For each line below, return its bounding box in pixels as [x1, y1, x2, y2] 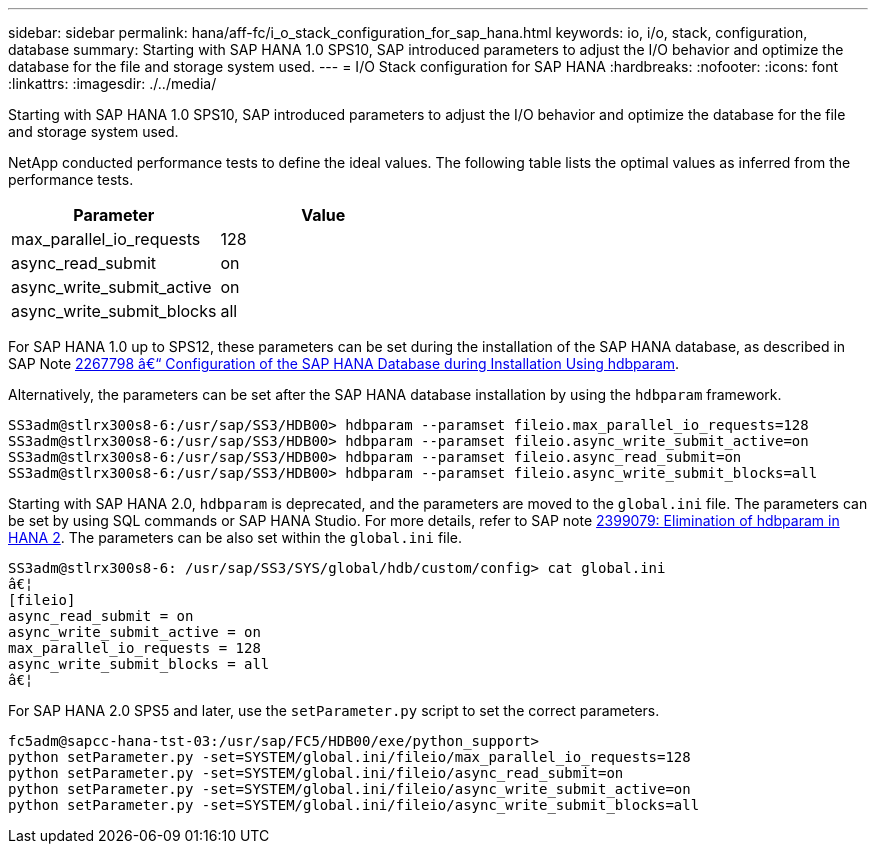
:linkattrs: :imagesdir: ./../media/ [8, 75, 217, 92]
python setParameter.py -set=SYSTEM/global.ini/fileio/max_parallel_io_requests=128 [8, 749, 691, 765]
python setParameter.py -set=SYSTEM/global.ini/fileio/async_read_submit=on [8, 765, 624, 781]
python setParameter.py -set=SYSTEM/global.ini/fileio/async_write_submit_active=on [8, 781, 691, 797]
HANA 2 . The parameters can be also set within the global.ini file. [8, 529, 463, 546]
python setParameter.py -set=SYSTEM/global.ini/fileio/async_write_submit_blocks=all [8, 797, 700, 813]
